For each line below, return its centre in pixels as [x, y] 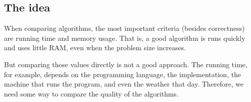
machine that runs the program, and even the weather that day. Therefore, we [124, 84]
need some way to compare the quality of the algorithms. [91, 93]
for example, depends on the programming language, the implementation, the [122, 74]
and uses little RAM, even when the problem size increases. [95, 48]
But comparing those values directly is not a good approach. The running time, [126, 64]
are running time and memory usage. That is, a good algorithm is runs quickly [125, 38]
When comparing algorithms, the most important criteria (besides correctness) [124, 28]
